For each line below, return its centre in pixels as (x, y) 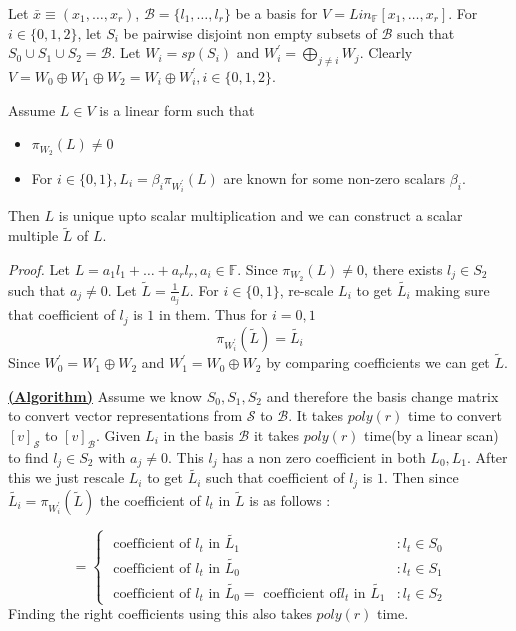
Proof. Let (39, 268)
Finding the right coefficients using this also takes (160, 613)
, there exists (403, 268)
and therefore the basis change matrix (382, 395)
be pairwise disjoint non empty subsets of (250, 32)
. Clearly (386, 52)
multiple (33, 235)
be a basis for (276, 13)
